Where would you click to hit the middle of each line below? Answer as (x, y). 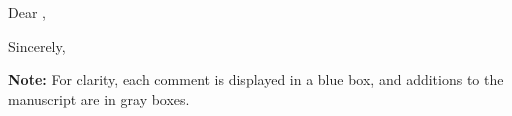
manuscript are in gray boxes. (99, 98)
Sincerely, (37, 45)
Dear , (27, 12)
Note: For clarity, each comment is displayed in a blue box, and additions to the (256, 79)
